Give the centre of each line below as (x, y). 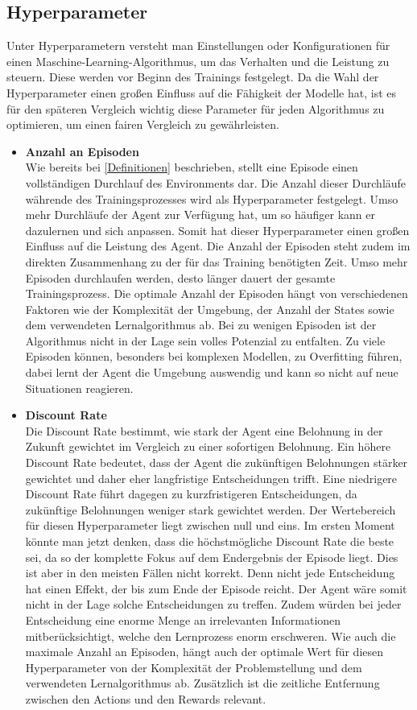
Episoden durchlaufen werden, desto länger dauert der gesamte (180, 277)
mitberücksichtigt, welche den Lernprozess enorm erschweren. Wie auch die (211, 636)
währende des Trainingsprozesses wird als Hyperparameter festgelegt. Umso (212, 198)
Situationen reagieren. (79, 388)
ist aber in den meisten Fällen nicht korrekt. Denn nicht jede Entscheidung (210, 573)
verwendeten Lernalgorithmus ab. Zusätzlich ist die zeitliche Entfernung (202, 683)
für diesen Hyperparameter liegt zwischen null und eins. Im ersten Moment (210, 525)
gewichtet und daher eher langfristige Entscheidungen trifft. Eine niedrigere (211, 478)
